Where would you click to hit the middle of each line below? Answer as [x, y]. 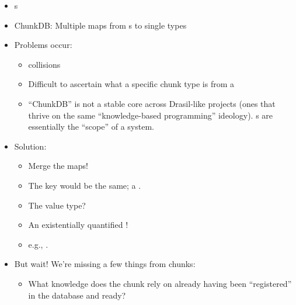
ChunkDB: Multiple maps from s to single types [100, 25]
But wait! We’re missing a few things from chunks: [105, 264]
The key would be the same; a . [85, 185]
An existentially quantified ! [78, 225]
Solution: [30, 146]
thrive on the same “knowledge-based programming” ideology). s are [151, 115]
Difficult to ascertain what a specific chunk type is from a [131, 84]
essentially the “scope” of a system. [91, 126]
